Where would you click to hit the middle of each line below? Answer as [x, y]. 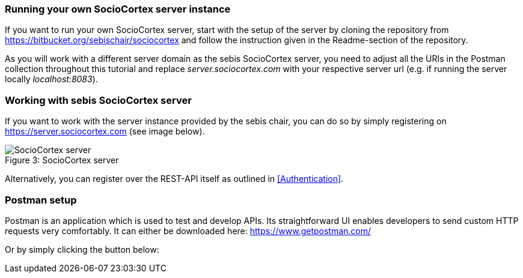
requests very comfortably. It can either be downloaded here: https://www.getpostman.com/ [188, 231]
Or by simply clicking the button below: [82, 249]
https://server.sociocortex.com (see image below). [105, 131]
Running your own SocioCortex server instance [118, 9]
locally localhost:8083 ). [51, 79]
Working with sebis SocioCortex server [98, 100]
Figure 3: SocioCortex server [62, 160]
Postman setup [41, 200]
